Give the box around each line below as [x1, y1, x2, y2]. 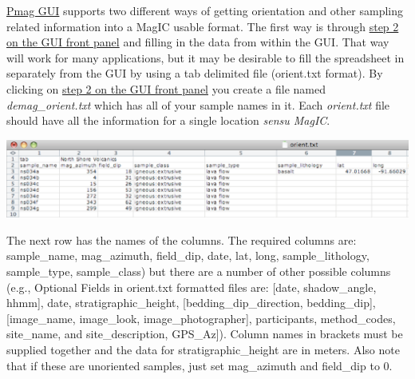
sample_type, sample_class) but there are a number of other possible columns [6, 262, 391, 279]
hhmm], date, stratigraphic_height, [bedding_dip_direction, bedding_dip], [6, 294, 376, 311]
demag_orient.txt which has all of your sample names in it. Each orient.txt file [6, 96, 390, 113]
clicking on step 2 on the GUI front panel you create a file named [6, 80, 326, 97]
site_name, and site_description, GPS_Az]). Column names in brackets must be [6, 325, 403, 342]
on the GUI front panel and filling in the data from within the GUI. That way [6, 34, 389, 50]
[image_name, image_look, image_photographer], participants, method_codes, [6, 309, 396, 326]
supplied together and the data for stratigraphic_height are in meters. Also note [6, 341, 400, 357]
